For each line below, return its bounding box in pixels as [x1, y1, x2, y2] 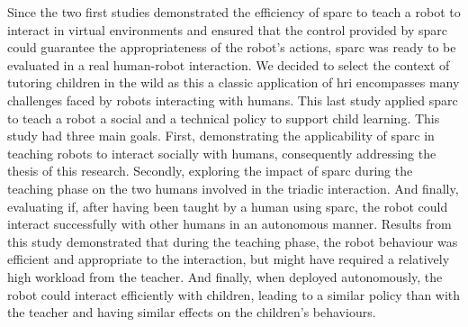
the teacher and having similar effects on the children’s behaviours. [7, 303, 376, 322]
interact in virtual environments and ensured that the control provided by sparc [7, 20, 448, 39]
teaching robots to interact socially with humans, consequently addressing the [7, 143, 436, 162]
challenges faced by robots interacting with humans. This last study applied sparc [7, 90, 458, 109]
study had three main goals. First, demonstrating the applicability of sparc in [7, 126, 435, 145]
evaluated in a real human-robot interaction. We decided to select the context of [7, 55, 450, 74]
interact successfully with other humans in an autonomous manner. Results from [7, 214, 452, 233]
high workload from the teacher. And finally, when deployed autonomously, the [7, 267, 443, 286]
